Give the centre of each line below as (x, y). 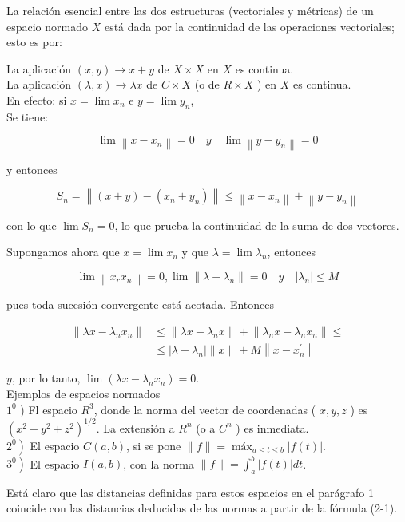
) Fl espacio (49, 409)
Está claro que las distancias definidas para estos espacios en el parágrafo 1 (190, 492)
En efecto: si (37, 99)
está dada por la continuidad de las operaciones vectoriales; (249, 26)
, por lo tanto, (46, 378)
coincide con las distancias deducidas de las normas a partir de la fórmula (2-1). (202, 508)
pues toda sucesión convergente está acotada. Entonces (141, 304)
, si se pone (154, 445)
